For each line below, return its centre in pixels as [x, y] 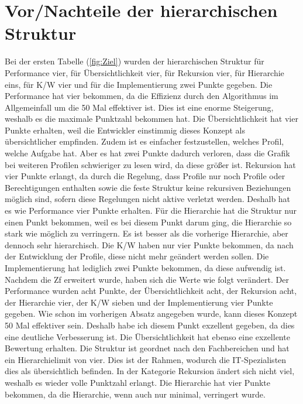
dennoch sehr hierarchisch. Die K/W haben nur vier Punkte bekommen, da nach [149, 244]
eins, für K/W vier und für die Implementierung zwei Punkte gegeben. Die [139, 84]
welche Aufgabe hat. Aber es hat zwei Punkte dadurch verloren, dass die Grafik [147, 153]
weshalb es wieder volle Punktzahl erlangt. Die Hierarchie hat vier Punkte [137, 382]
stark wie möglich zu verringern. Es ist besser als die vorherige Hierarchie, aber [147, 233]
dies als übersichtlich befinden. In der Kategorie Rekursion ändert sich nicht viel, [150, 371]
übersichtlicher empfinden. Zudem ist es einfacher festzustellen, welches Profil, [144, 141]
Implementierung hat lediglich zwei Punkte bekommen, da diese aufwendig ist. [145, 268]
